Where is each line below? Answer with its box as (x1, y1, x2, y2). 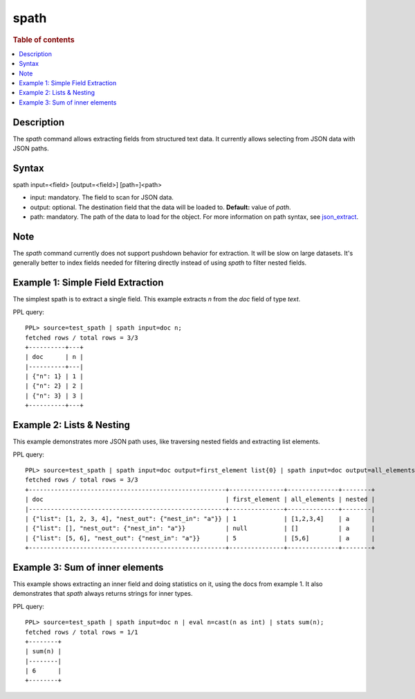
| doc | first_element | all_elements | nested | (25, 495, 376, 504)
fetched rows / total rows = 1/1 (25, 628, 138, 636)
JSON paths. (12, 144, 50, 152)
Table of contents (12, 35, 75, 44)
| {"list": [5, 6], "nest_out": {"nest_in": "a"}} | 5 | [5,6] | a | (25, 534, 376, 542)
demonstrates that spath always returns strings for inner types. (12, 590, 193, 598)
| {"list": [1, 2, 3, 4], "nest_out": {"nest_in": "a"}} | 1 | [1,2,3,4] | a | (25, 515, 376, 522)
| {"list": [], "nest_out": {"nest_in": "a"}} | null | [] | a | (25, 524, 376, 533)
